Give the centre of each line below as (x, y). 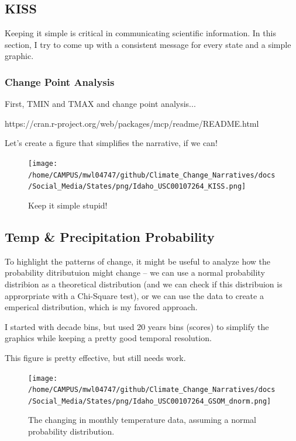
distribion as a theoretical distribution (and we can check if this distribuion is (144, 284)
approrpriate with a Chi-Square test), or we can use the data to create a (134, 295)
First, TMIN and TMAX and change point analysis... (100, 104)
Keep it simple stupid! (68, 205)
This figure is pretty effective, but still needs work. (95, 357)
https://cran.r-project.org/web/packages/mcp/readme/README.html (132, 123)
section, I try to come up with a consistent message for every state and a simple (148, 44)
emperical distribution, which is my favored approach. (101, 307)
